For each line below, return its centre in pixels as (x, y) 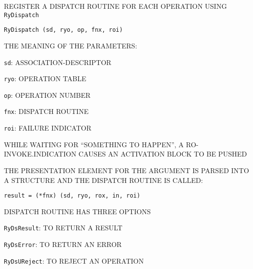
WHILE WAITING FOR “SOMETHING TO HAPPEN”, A (94, 144)
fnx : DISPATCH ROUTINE (46, 111)
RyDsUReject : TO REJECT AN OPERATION (74, 260)
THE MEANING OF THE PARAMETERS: (71, 45)
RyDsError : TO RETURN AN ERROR (63, 244)
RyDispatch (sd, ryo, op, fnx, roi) (63, 30)
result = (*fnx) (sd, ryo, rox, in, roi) (72, 196)
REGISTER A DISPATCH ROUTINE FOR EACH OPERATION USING (116, 6)
